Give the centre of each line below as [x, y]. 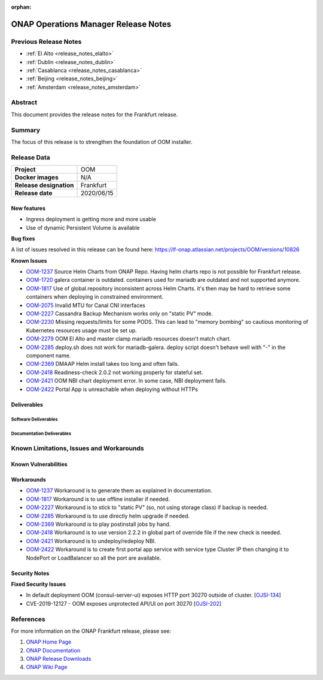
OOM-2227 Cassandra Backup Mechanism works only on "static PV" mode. [120, 314]
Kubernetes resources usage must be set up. [81, 330]
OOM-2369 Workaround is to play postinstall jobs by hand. [98, 524]
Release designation [44, 185]
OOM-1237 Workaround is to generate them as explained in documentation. [119, 491]
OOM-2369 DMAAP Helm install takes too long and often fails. [103, 364]
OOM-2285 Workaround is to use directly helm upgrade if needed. [108, 516]
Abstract [24, 103]
